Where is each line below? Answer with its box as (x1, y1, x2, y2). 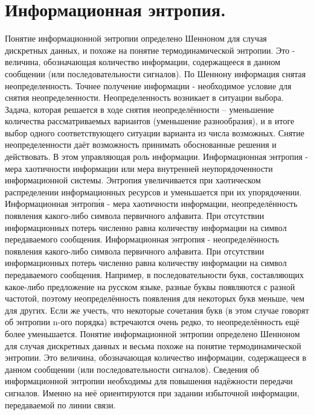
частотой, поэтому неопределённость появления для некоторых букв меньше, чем (5, 292, 305, 305)
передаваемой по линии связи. (5, 398, 116, 411)
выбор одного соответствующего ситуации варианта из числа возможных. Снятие (5, 126, 304, 139)
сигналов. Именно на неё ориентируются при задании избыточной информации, (5, 386, 300, 399)
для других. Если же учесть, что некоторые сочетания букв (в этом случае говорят (5, 303, 309, 316)
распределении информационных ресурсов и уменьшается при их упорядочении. (5, 185, 302, 198)
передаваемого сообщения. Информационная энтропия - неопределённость (5, 233, 279, 246)
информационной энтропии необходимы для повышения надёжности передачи (5, 375, 293, 387)
